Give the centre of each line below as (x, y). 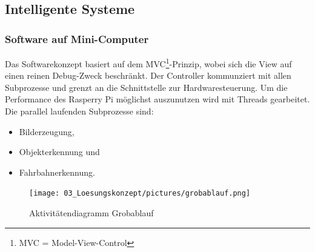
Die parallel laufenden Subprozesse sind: (79, 111)
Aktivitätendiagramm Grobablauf (91, 213)
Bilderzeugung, (47, 131)
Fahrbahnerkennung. (57, 172)
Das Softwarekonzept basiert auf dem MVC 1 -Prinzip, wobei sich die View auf (148, 63)
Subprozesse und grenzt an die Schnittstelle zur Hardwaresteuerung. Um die (146, 87)
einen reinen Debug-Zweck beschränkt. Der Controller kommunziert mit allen (148, 75)
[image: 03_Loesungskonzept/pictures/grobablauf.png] (140, 194)
